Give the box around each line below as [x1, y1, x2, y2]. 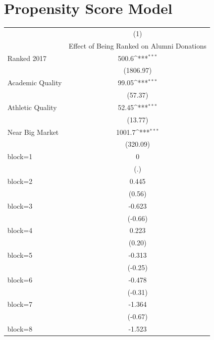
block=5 [7, 250, 33, 260]
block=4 [7, 225, 33, 235]
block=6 [7, 274, 33, 284]
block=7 [7, 299, 33, 309]
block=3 [7, 200, 33, 211]
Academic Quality [7, 77, 62, 88]
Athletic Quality [7, 102, 57, 112]
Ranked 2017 [7, 53, 47, 63]
